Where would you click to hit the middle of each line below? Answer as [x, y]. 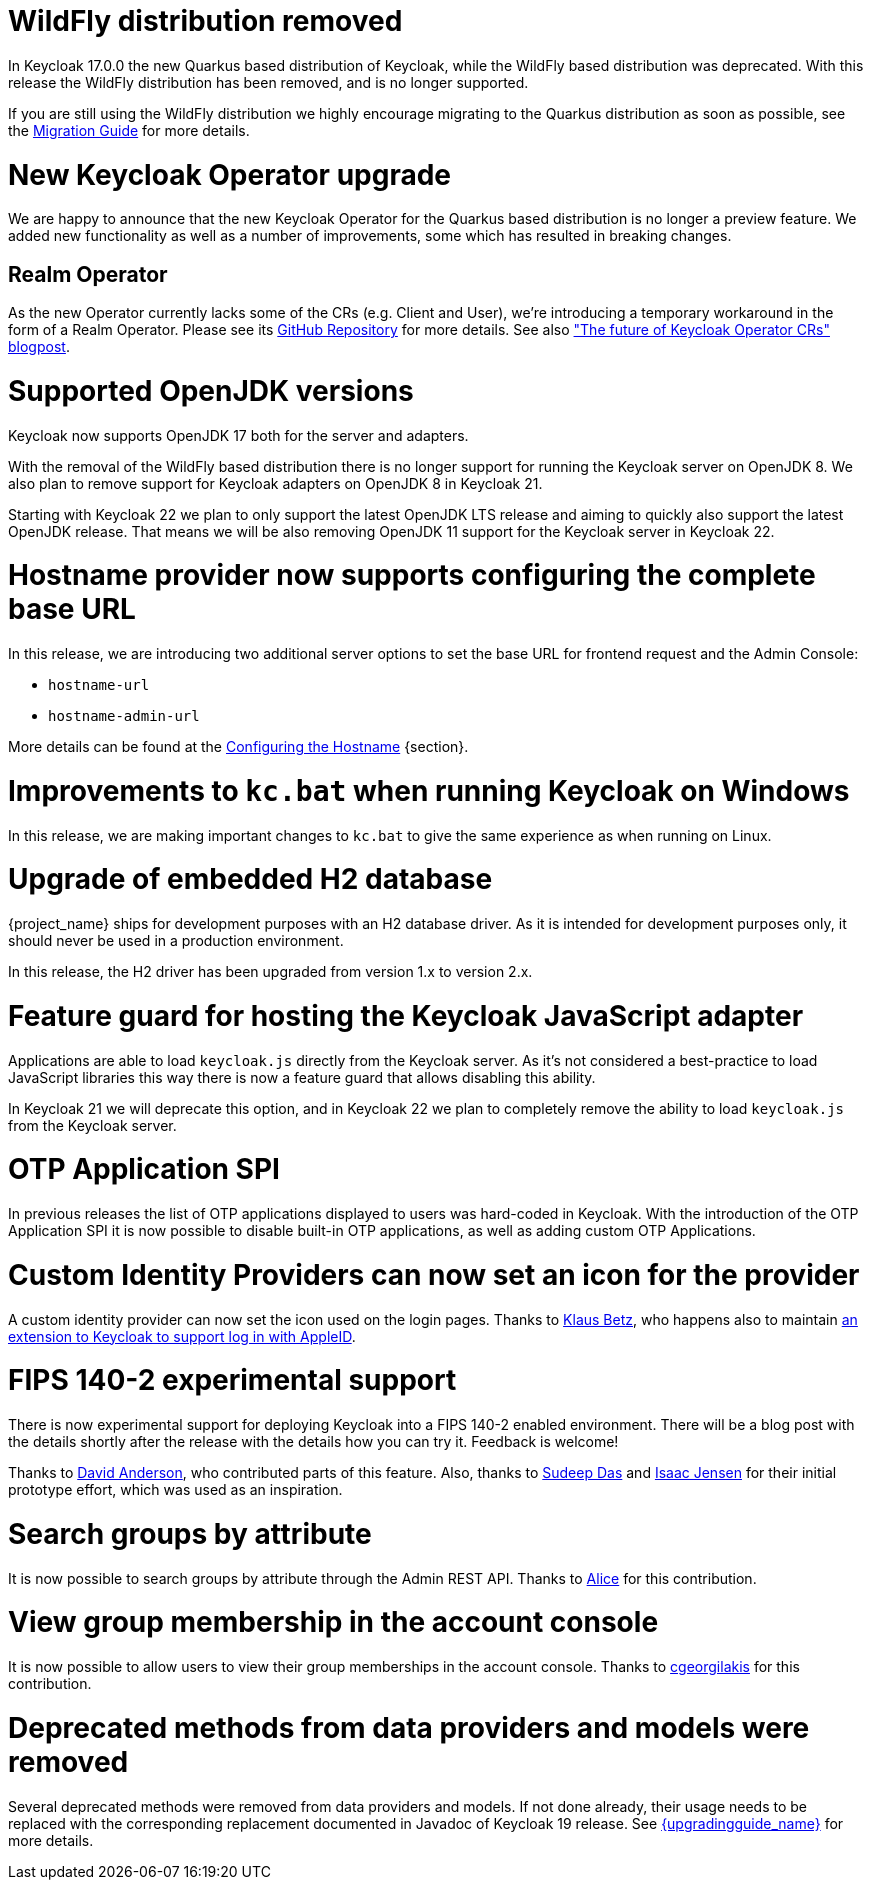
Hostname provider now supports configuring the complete [412, 575]
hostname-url [99, 685]
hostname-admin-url [124, 716]
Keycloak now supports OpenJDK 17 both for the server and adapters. [238, 435]
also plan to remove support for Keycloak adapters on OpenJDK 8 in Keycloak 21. [275, 483]
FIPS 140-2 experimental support [232, 1380]
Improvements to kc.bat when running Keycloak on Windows [429, 790]
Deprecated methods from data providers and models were [409, 1727]
